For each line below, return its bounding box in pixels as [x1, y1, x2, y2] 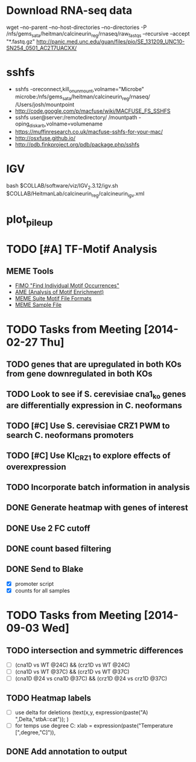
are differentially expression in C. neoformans [6, 400, 182, 410]
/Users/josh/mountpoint [14, 101, 75, 109]
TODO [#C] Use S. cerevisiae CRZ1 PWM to [6, 421, 170, 431]
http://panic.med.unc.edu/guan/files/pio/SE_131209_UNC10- [36, 37, 185, 45]
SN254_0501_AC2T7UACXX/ [6, 44, 77, 51]
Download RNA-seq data [6, 4, 133, 17]
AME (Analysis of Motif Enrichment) [14, 288, 104, 296]
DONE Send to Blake [6, 564, 83, 574]
